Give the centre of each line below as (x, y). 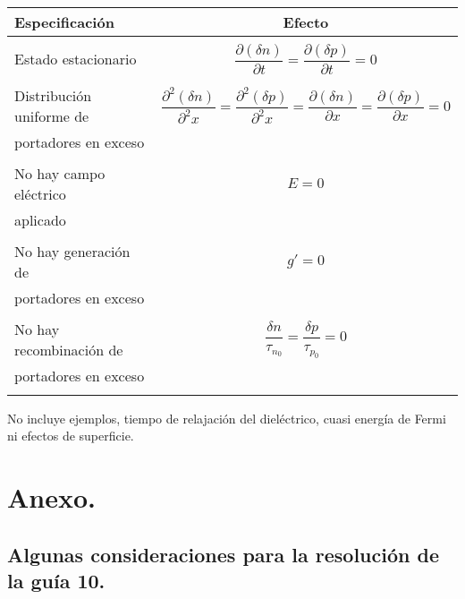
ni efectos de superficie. (71, 436)
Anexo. (52, 497)
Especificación (64, 22)
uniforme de (52, 116)
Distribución (53, 95)
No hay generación (72, 251)
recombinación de (69, 349)
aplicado (40, 219)
